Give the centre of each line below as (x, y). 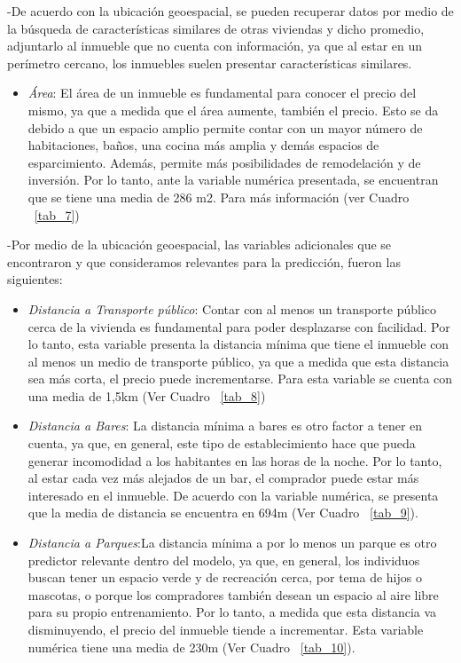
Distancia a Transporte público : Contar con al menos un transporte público (232, 308)
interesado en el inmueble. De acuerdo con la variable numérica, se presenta (233, 495)
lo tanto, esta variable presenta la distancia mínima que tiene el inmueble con (238, 344)
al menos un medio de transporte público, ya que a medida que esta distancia (238, 361)
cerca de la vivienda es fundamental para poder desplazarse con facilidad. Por (239, 326)
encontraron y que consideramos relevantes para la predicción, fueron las (204, 261)
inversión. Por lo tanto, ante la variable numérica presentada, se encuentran (233, 180)
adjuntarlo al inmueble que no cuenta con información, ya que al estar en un (215, 46)
